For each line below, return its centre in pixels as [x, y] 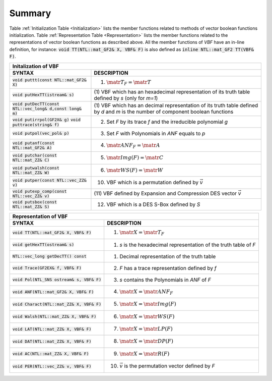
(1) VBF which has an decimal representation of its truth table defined [176, 105]
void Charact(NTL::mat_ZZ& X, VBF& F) [57, 304]
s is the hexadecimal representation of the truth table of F [187, 245]
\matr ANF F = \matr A [133, 146]
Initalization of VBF [36, 66]
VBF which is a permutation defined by [153, 183]
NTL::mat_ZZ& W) [31, 172]
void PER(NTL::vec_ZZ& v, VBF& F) [52, 366]
